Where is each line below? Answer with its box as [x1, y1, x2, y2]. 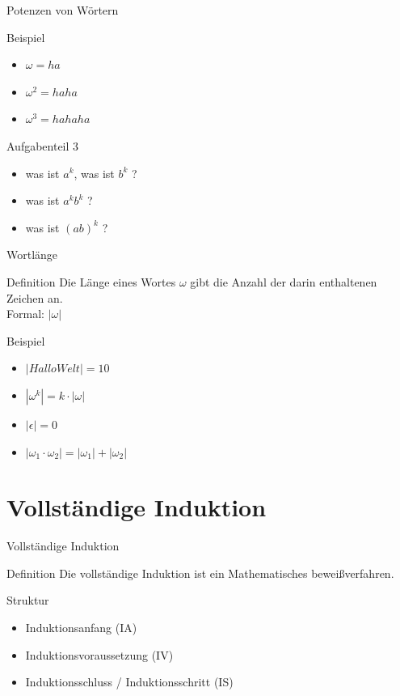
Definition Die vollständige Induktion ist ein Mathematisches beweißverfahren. [6, 564, 394, 581]
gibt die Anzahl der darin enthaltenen [190, 273, 377, 290]
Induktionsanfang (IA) [25, 619, 137, 635]
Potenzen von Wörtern [6, 2, 119, 18]
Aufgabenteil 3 [6, 137, 79, 154]
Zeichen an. [6, 289, 63, 306]
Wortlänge [6, 246, 58, 263]
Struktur [6, 592, 49, 609]
